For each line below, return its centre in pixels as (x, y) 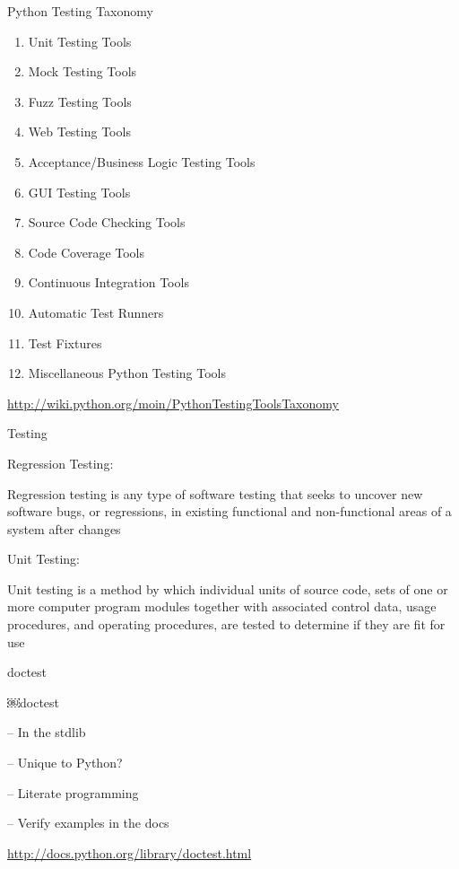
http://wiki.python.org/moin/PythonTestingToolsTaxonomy (173, 403)
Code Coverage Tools (87, 252)
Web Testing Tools (79, 132)
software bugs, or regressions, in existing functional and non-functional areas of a (229, 511)
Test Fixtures (65, 342)
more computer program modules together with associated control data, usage (222, 606)
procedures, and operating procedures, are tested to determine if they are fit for (226, 624)
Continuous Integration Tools (108, 282)
